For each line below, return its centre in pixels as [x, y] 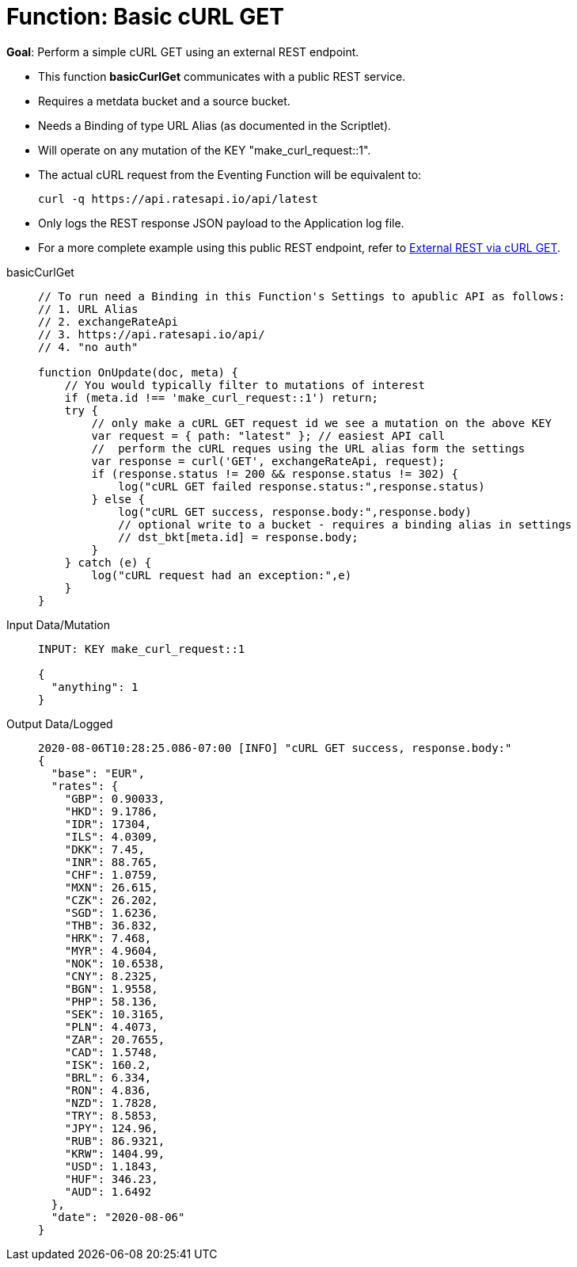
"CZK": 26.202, [111, 900]
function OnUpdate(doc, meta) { [138, 372]
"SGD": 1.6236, [111, 912]
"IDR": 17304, [108, 824]
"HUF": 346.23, [111, 1179]
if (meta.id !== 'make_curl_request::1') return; [221, 397]
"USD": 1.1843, [111, 1166]
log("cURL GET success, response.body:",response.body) [295, 511]
